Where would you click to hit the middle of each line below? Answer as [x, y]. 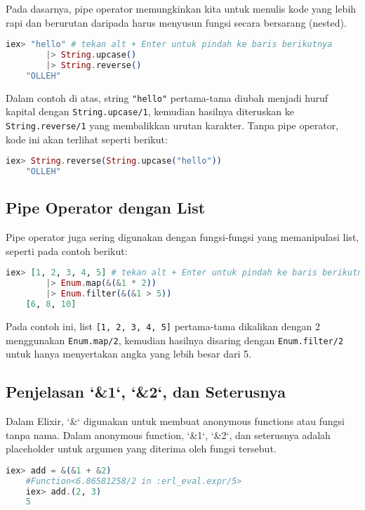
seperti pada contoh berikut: [67, 250]
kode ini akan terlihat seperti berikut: [87, 139]
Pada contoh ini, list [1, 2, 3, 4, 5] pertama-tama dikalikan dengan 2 [163, 326]
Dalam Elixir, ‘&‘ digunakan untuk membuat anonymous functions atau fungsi [175, 421]
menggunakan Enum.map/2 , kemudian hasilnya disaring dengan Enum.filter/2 [175, 340]
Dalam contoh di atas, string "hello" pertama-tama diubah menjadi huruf [167, 97]
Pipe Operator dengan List [106, 208]
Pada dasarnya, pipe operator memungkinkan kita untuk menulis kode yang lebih [181, 8]
